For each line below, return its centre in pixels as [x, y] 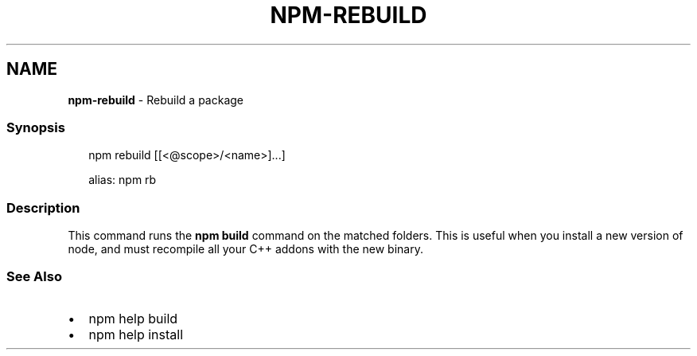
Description [43, 207]
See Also [34, 277]
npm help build [133, 318]
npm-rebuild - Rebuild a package [156, 100]
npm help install [136, 334]
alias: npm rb [123, 180]
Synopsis [36, 127]
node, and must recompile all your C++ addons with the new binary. [245, 249]
